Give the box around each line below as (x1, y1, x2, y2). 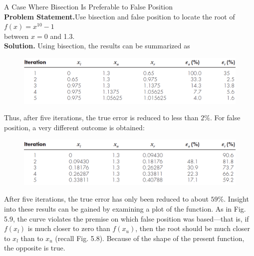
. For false (210, 112, 241, 123)
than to (20, 233, 43, 243)
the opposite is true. (4, 243, 65, 253)
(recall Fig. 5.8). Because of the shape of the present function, (55, 233, 245, 243)
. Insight (224, 194, 249, 204)
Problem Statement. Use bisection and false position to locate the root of (4, 11, 235, 21)
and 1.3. (50, 30, 75, 41)
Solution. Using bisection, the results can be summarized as (4, 40, 190, 51)
